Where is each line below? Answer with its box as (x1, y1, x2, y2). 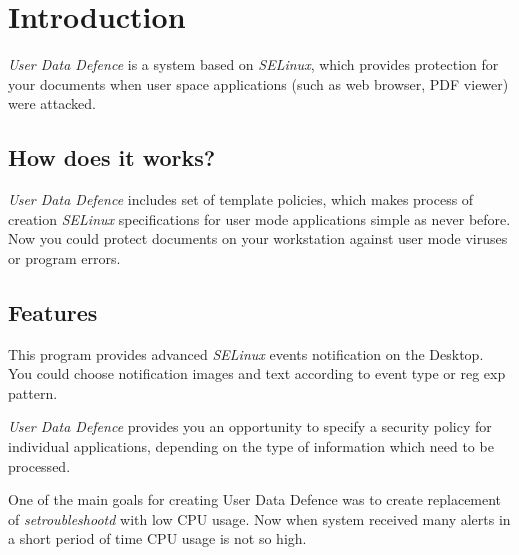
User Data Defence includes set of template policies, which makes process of (8, 189, 474, 210)
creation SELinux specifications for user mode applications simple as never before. (8, 208, 511, 229)
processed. (8, 455, 71, 476)
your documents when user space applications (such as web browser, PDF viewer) (8, 73, 509, 94)
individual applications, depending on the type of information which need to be (8, 436, 494, 457)
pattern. (8, 382, 58, 403)
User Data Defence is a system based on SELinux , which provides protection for (8, 54, 499, 75)
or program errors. (8, 247, 121, 268)
